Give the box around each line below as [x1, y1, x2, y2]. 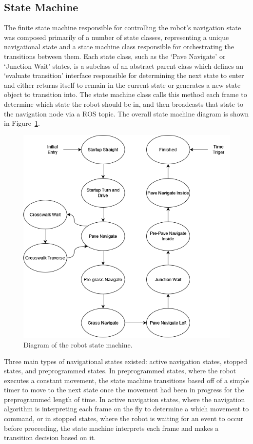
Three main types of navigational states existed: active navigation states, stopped [4, 356, 248, 366]
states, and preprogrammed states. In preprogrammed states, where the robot [4, 366, 236, 376]
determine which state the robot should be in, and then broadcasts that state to [4, 98, 243, 109]
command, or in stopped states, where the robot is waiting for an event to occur [4, 413, 244, 424]
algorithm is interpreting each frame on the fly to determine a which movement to [4, 404, 249, 414]
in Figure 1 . [4, 118, 40, 128]
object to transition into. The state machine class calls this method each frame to [4, 89, 247, 99]
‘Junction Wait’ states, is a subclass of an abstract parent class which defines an [4, 60, 244, 71]
